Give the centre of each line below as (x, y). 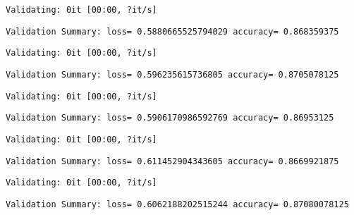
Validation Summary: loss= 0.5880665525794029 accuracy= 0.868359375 (172, 31)
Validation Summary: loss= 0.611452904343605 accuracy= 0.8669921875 (172, 161)
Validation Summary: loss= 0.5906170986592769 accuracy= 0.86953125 (170, 118)
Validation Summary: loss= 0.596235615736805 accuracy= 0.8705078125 (172, 74)
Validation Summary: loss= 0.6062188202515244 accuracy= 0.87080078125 (177, 204)
